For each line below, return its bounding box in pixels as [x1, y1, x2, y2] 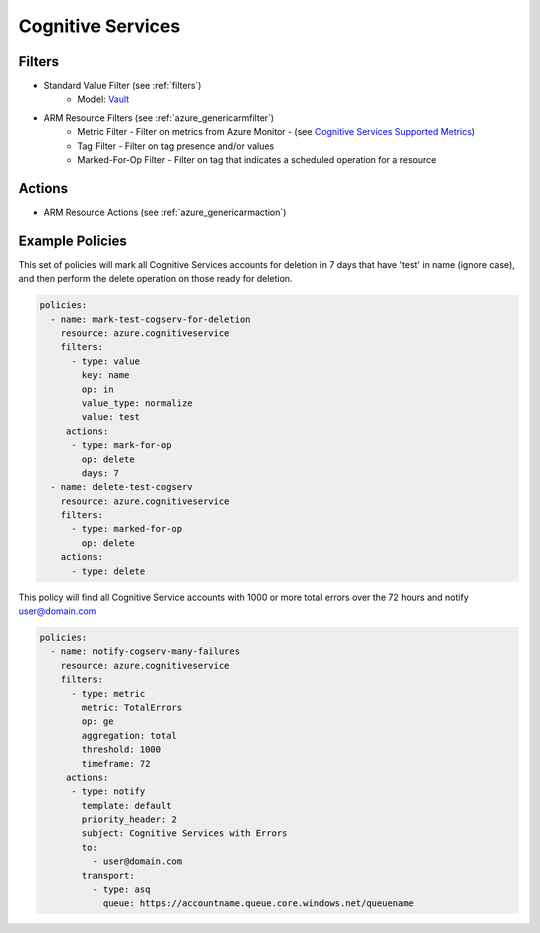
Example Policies [18, 232, 127, 249]
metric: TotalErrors [81, 701, 183, 713]
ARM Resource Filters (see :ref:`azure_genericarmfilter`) [43, 111, 275, 124]
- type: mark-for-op [71, 440, 172, 451]
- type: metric [71, 688, 146, 699]
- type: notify [71, 786, 146, 797]
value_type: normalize [81, 397, 194, 409]
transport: [81, 870, 135, 881]
